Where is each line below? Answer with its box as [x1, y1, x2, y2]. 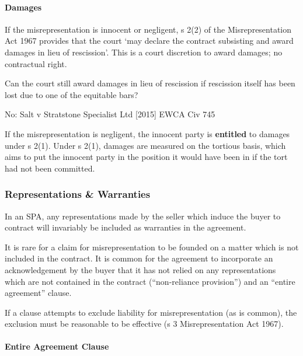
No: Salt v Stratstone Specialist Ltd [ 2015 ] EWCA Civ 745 [5, 108, 215, 120]
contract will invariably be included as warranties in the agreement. [5, 221, 246, 233]
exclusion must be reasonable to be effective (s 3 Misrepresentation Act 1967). [5, 317, 284, 330]
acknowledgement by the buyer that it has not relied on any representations [5, 263, 276, 275]
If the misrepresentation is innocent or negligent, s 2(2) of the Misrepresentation [5, 23, 292, 35]
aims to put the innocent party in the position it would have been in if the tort [5, 151, 288, 163]
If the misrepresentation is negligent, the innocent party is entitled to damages [5, 127, 290, 139]
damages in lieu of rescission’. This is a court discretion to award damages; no [5, 46, 283, 58]
